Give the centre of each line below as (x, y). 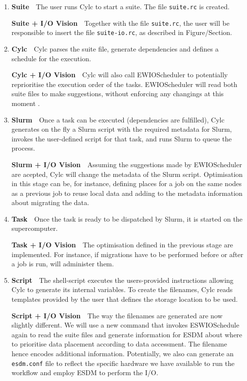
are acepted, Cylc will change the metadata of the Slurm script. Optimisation (127, 174)
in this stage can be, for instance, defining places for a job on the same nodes (127, 183)
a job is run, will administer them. (63, 264)
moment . (26, 103)
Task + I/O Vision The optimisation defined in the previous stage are (122, 245)
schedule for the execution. (51, 58)
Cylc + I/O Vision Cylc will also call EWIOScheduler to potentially (120, 75)
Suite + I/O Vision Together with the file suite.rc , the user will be (120, 23)
